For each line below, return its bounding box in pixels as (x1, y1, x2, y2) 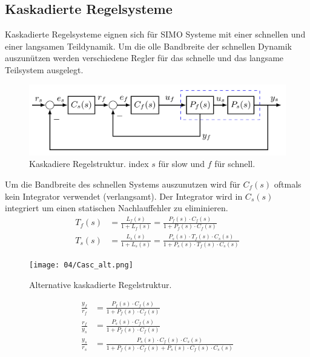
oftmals (274, 177, 302, 190)
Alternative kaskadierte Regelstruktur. (29, 278, 172, 290)
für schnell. (214, 157, 256, 170)
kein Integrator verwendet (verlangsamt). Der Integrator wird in (5, 189, 243, 202)
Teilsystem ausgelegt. (5, 63, 84, 76)
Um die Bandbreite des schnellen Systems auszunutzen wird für (5, 177, 240, 190)
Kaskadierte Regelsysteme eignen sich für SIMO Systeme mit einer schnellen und (5, 28, 306, 41)
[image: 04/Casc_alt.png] (29, 261, 133, 270)
